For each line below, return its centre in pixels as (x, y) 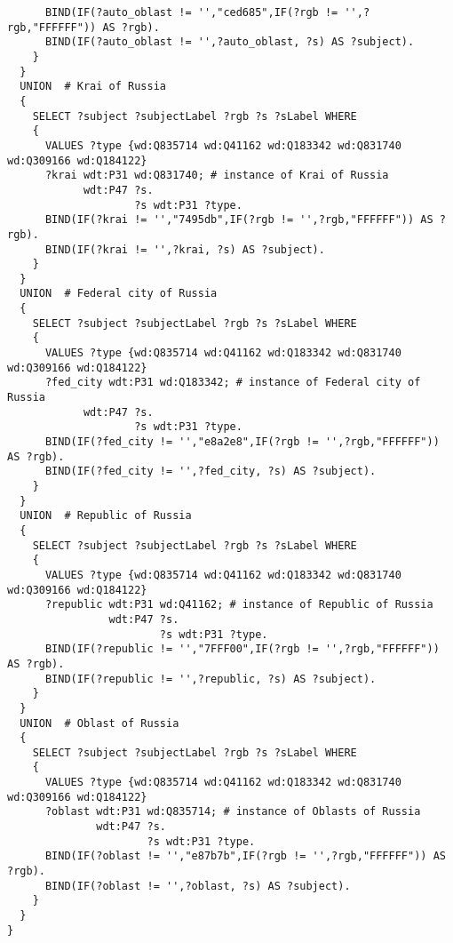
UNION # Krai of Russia (93, 87)
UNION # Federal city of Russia (119, 294)
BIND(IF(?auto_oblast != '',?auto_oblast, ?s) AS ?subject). (230, 42)
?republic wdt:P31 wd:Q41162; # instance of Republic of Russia (239, 605)
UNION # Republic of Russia (106, 516)
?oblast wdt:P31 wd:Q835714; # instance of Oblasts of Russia (233, 812)
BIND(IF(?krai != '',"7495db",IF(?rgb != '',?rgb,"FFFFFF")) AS (239, 220)
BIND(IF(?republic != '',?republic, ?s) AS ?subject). (211, 679)
